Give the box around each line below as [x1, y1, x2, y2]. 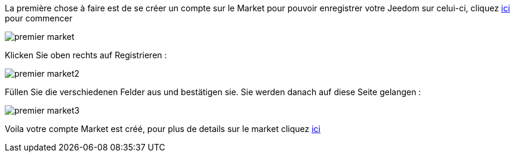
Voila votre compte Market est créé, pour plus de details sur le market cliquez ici [5, 124, 320, 134]
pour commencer [5, 13, 73, 23]
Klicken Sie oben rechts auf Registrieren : [5, 50, 167, 60]
